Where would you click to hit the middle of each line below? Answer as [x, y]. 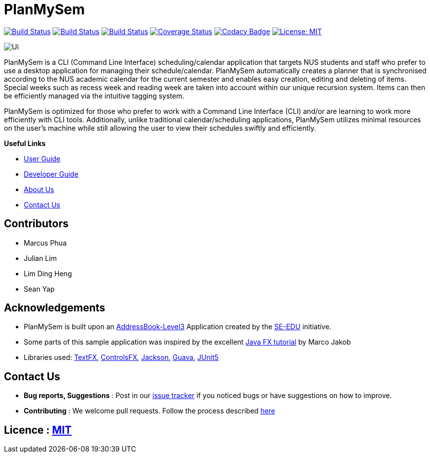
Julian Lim [40, 258]
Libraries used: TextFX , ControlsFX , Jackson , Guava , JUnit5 [121, 357]
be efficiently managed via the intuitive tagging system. [94, 96]
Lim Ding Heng [48, 273]
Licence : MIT [38, 430]
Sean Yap [39, 289]
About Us [39, 189]
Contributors [36, 224]
